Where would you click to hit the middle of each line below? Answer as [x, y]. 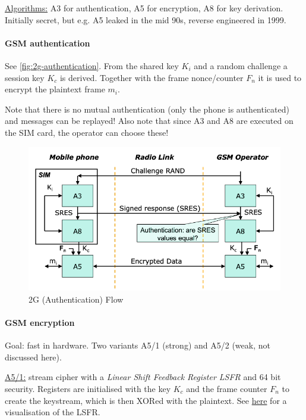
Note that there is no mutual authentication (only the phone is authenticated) [147, 109]
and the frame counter [227, 388]
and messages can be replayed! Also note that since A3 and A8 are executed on [149, 121]
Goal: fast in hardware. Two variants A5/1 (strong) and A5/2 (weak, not [138, 345]
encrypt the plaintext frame [55, 89]
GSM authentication [48, 43]
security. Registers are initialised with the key [88, 388]
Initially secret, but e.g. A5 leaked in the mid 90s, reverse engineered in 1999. [146, 19]
